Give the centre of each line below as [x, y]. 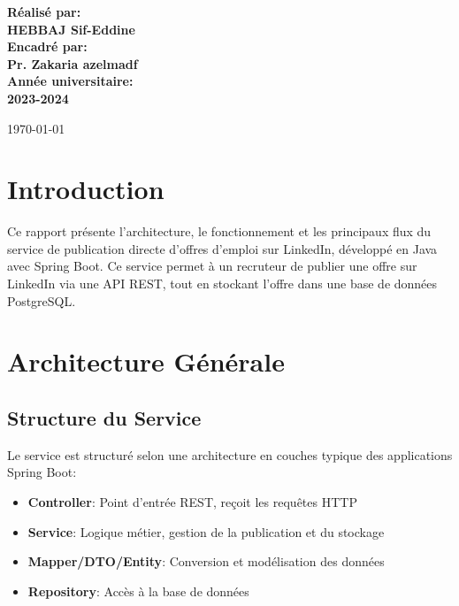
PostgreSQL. [42, 300]
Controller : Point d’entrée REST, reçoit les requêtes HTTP [192, 502]
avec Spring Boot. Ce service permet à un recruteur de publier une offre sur [212, 266]
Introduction [86, 189]
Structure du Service [104, 418]
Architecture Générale [146, 361]
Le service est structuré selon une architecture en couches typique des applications [230, 454]
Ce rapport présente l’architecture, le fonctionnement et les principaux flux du [219, 231]
